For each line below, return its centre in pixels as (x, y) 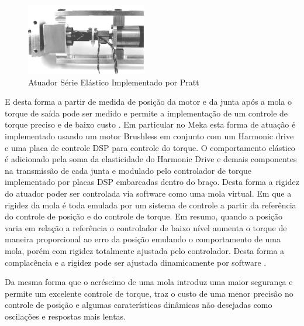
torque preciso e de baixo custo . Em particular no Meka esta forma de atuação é (150, 124)
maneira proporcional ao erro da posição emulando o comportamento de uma (143, 239)
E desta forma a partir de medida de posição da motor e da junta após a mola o (148, 102)
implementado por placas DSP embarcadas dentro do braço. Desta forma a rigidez (152, 182)
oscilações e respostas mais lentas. (65, 316)
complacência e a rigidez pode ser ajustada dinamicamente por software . (136, 262)
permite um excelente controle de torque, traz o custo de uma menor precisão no (149, 293)
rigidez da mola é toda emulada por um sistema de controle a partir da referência (151, 205)
